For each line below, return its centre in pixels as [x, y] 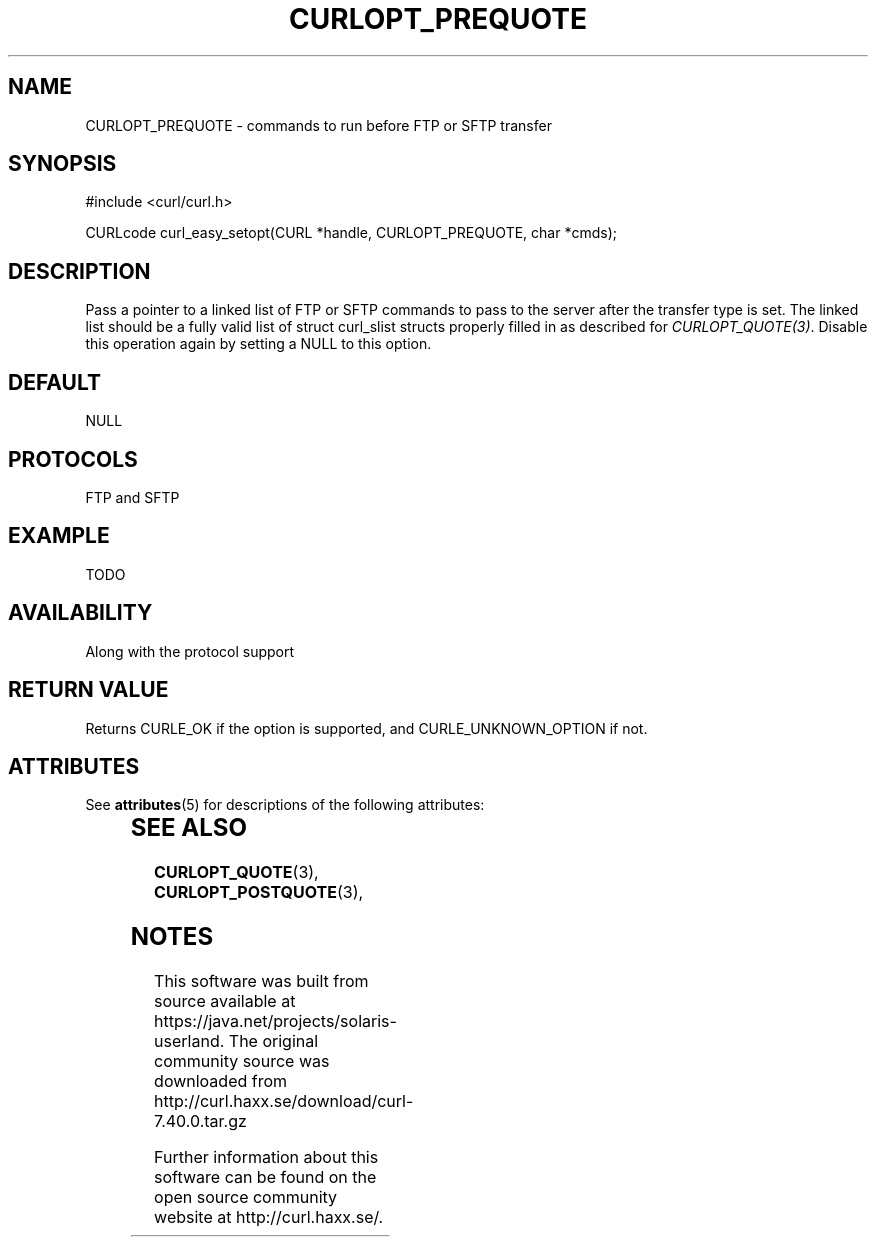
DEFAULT [54, 382]
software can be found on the [265, 1177]
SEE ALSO [189, 828]
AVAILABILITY [80, 613]
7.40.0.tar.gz [200, 1121]
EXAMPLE [59, 536]
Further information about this [266, 1157]
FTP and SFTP [132, 497]
